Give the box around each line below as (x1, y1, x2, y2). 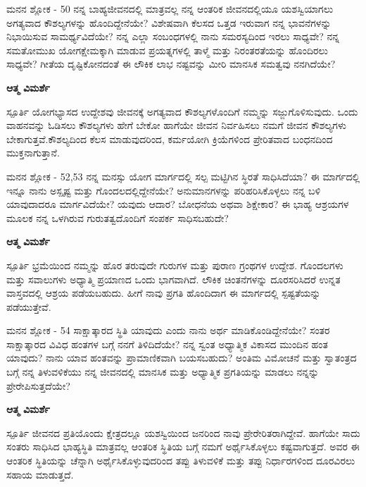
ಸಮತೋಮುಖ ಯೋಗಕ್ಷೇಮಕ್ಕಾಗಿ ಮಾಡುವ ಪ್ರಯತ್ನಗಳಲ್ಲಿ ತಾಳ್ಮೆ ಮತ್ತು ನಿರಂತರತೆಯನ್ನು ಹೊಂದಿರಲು (6, 42, 328, 57)
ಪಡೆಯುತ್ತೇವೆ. (6, 299, 51, 314)
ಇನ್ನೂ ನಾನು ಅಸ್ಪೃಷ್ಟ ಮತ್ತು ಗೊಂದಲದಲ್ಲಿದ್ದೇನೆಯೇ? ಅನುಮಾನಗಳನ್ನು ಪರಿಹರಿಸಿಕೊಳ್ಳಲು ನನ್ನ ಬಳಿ (6, 183, 321, 197)
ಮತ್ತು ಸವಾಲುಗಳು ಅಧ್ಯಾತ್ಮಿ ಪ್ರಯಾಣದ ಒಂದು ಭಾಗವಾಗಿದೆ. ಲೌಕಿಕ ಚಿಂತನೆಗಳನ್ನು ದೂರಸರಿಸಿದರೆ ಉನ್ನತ (6, 271, 341, 286)
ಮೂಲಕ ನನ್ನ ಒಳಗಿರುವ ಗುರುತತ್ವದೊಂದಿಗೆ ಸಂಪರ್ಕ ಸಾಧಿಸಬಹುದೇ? (6, 210, 229, 225)
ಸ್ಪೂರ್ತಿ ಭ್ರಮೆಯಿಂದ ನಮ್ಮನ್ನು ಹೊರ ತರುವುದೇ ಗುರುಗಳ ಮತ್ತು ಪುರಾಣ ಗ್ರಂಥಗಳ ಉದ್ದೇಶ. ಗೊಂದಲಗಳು (6, 257, 343, 272)
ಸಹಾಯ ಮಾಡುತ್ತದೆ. (6, 467, 74, 481)
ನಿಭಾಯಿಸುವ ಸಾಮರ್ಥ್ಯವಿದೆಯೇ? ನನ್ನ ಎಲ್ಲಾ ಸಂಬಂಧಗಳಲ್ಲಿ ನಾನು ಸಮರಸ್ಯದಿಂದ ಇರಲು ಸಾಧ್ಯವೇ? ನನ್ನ (6, 29, 339, 44)
